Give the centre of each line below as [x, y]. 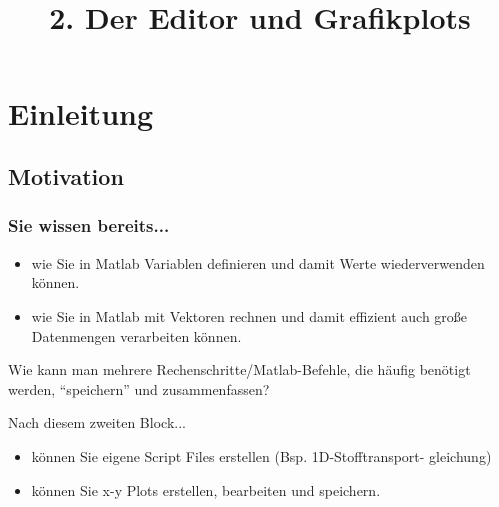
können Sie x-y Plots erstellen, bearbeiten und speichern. [206, 489]
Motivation [66, 176]
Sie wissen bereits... [89, 225]
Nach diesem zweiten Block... [97, 422]
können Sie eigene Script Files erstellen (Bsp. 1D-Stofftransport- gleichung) [261, 455]
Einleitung [81, 112]
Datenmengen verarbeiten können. [136, 335]
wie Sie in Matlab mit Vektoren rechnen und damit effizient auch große [249, 315]
